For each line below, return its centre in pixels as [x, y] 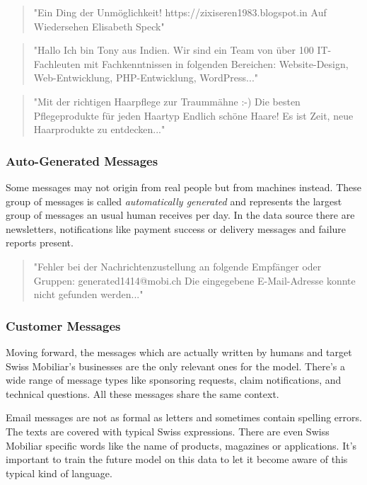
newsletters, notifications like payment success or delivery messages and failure [176, 228]
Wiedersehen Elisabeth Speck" [99, 26]
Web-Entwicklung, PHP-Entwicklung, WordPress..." [146, 78]
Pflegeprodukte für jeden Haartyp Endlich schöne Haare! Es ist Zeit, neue [193, 115]
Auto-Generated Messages [82, 160]
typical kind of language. [59, 473]
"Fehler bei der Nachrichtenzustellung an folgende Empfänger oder [177, 266]
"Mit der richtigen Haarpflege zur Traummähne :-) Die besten [167, 101]
